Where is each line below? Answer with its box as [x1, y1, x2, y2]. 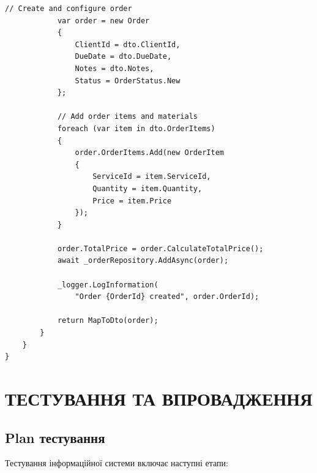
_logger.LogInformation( [57, 280, 158, 289]
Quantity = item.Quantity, [92, 184, 203, 193]
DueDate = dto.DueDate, [75, 52, 172, 61]
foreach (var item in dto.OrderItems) [57, 124, 215, 133]
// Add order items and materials [57, 112, 198, 121]
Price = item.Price [92, 196, 172, 205]
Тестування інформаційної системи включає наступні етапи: [5, 456, 228, 469]
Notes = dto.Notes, [75, 64, 154, 73]
